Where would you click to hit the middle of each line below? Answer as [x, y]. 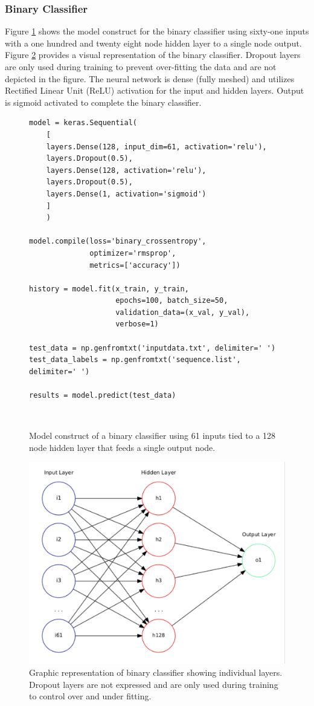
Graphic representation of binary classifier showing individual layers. [156, 672]
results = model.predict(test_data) [103, 396]
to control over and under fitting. [90, 696]
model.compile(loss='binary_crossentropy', [118, 241]
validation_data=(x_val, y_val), [183, 312]
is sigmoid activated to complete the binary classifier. [103, 102]
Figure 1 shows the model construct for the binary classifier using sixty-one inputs [157, 31]
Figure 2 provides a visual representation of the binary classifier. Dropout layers [153, 55]
